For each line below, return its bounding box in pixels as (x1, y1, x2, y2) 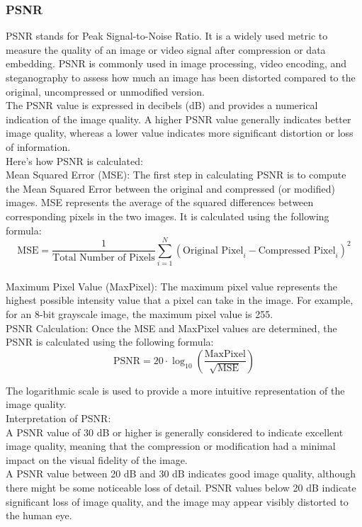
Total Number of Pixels (52, 252, 155, 263)
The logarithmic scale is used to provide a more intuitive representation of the (6, 382, 345, 397)
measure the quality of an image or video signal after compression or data (6, 42, 326, 57)
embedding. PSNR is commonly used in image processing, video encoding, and (6, 56, 347, 71)
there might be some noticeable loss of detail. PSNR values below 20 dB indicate (6, 480, 356, 494)
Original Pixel (183, 245, 244, 256)
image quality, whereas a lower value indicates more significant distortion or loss (6, 125, 353, 140)
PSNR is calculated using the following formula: (6, 334, 214, 349)
